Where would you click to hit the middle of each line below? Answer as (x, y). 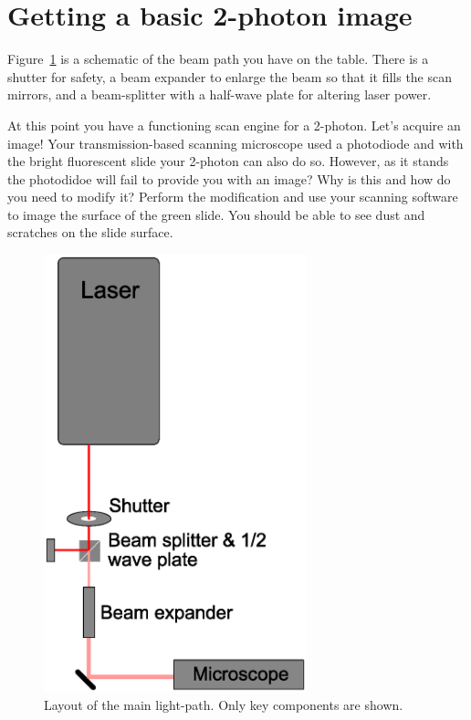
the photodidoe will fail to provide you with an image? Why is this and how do (229, 178)
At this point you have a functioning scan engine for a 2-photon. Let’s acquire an (234, 125)
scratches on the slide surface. (90, 232)
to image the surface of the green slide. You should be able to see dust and (216, 214)
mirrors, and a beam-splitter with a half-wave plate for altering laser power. (220, 94)
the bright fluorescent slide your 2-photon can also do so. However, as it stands (228, 161)
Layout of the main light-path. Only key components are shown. (224, 705)
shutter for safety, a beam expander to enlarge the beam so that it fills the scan (230, 76)
